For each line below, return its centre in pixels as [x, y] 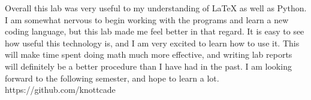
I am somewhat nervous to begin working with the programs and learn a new [147, 19]
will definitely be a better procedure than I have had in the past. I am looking [148, 66]
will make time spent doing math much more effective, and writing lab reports [149, 54]
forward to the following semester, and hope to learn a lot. [112, 78]
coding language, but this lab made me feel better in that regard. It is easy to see [155, 31]
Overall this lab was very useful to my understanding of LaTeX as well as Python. [156, 8]
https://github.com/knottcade [60, 90]
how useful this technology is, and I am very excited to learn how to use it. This [152, 43]
